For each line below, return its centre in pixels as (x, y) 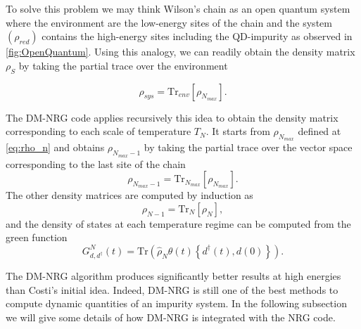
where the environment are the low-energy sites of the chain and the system (169, 22)
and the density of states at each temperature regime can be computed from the (178, 223)
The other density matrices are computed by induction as (129, 195)
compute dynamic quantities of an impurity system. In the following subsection (176, 303)
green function (37, 237)
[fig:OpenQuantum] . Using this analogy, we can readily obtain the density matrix (180, 52)
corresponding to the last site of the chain (96, 163)
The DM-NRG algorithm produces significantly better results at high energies (173, 276)
